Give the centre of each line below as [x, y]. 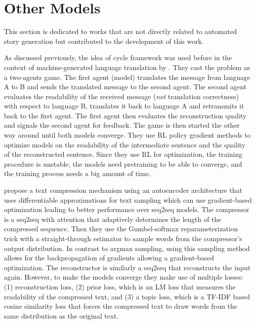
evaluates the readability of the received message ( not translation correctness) [122, 96]
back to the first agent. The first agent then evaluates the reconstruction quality [125, 115]
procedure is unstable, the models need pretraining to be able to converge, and [123, 163]
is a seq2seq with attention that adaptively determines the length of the [113, 219]
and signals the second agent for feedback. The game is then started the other [122, 125]
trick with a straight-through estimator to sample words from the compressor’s [123, 238]
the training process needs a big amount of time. [78, 173]
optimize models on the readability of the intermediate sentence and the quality [125, 144]
